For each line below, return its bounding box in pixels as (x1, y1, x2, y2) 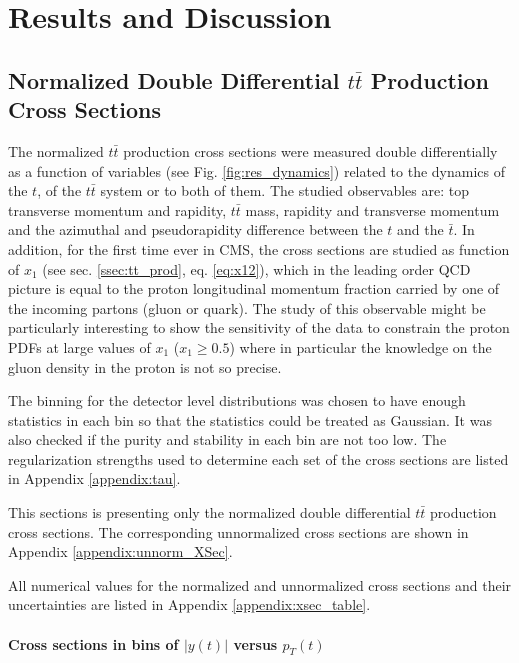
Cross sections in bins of (8, 633, 179, 654)
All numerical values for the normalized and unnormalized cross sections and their (8, 574, 512, 595)
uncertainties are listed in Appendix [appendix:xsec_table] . (8, 594, 371, 615)
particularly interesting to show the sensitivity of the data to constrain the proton (8, 317, 510, 338)
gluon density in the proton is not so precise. (8, 356, 282, 377)
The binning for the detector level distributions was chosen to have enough (8, 390, 466, 411)
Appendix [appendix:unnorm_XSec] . (8, 541, 233, 562)
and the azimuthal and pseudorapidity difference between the (8, 219, 383, 240)
